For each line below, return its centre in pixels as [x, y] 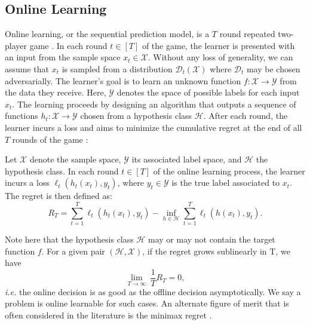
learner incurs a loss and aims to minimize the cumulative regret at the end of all [154, 127]
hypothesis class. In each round [62, 171]
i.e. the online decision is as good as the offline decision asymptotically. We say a [153, 291]
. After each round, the [245, 116]
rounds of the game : [50, 139]
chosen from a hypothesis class [136, 116]
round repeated [247, 34]
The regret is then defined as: [59, 196]
